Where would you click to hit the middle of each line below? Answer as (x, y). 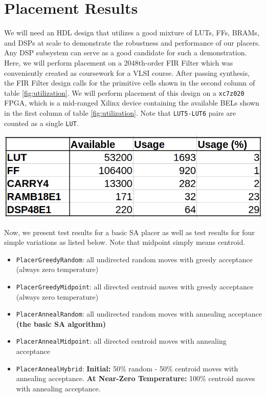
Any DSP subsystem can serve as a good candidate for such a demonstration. (126, 53)
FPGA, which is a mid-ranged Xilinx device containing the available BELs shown (132, 103)
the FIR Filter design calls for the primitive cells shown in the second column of (130, 83)
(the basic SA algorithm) (61, 323)
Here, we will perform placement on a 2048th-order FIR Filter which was (119, 62)
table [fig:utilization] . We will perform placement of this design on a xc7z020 (124, 92)
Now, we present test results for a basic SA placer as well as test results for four (129, 232)
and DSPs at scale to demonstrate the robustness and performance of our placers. (132, 42)
